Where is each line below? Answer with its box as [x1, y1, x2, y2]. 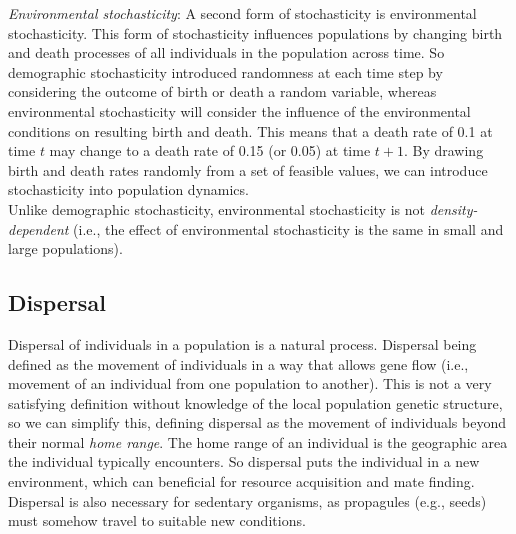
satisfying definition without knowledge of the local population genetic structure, [8, 392, 503, 413]
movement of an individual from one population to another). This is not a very [8, 373, 492, 394]
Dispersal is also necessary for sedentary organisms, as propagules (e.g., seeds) [8, 490, 487, 511]
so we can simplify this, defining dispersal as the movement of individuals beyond [8, 412, 506, 433]
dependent [8, 218, 69, 239]
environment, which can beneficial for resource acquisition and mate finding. [8, 471, 475, 492]
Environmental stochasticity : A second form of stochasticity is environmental [8, 3, 477, 23]
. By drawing [403, 140, 484, 161]
